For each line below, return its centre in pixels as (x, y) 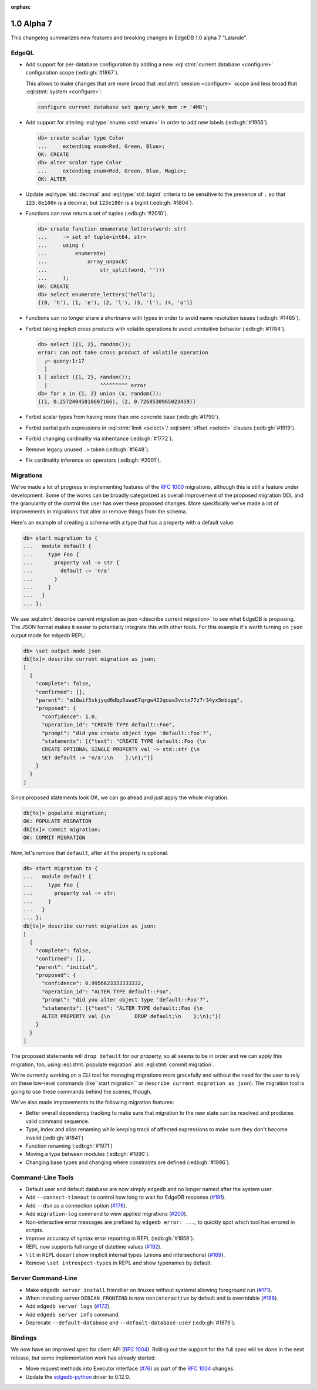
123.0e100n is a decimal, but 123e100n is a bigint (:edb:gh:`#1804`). (109, 202)
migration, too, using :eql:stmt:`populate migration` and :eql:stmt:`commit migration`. (113, 1064)
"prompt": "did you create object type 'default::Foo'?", (127, 733)
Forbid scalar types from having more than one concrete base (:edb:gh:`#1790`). (123, 417)
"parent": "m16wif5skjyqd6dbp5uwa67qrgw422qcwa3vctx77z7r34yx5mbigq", (139, 700)
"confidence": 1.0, (70, 716)
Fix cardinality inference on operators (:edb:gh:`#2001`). (93, 460)
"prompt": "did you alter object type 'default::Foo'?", (126, 1000)
